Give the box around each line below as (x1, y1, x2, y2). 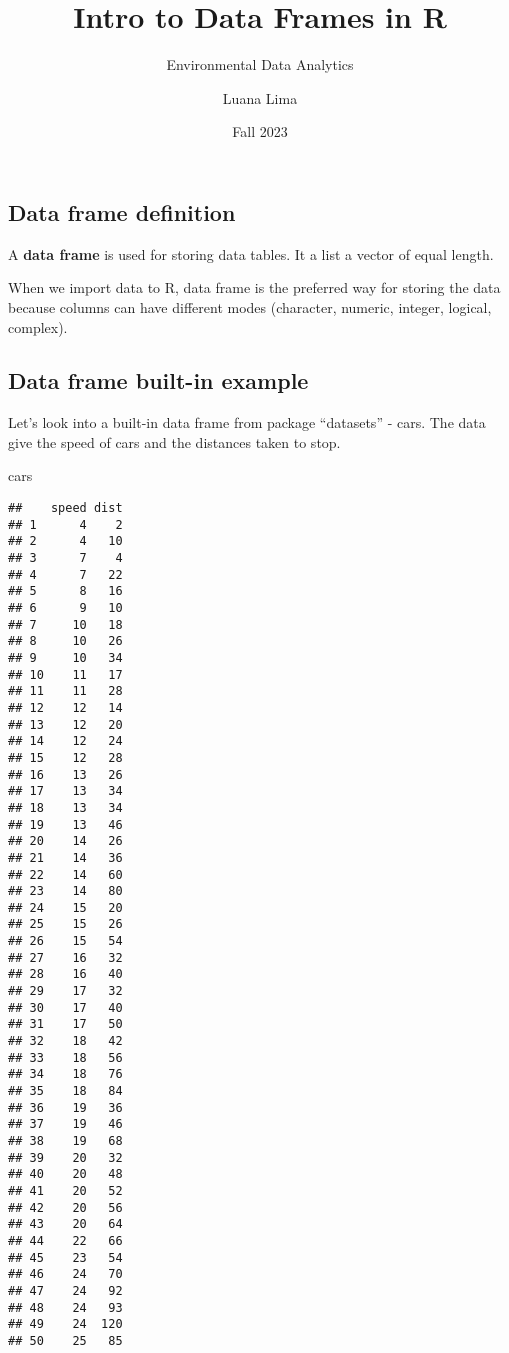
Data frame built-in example (8, 365, 309, 396)
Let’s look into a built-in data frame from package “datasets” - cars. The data (8, 412, 486, 433)
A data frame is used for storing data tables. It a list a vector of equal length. (8, 243, 494, 264)
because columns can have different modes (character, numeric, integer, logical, (8, 296, 492, 317)
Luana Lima (222, 87, 298, 108)
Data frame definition (8, 196, 236, 227)
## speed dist (8, 501, 123, 516)
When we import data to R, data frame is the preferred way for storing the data (8, 277, 501, 298)
